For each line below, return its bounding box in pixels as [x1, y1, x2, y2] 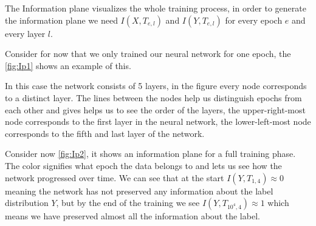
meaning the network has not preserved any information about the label [5, 184, 273, 197]
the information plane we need [5, 13, 118, 26]
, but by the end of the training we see [56, 196, 200, 209]
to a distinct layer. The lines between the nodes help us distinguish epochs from [5, 91, 302, 104]
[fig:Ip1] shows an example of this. [5, 59, 131, 71]
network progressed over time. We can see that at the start [5, 171, 224, 184]
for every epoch [225, 13, 283, 26]
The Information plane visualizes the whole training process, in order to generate [5, 2, 306, 14]
